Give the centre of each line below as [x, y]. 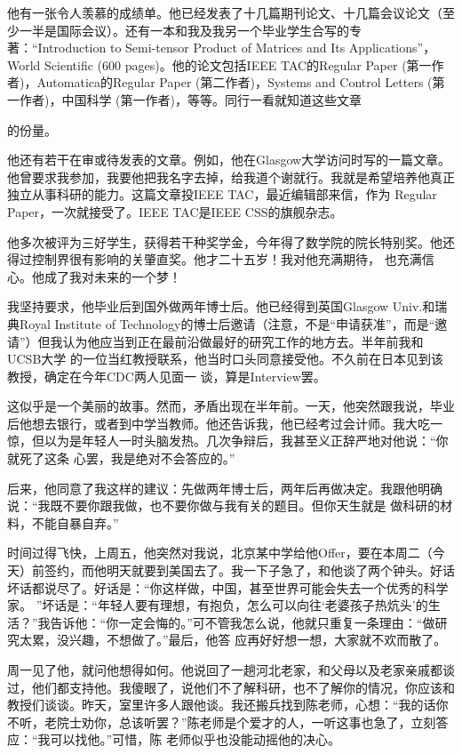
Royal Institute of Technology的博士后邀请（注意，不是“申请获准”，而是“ [227, 323]
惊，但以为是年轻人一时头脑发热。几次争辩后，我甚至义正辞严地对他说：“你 [228, 441]
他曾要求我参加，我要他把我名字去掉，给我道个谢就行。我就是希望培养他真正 [231, 176]
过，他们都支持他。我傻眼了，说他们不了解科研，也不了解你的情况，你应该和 [231, 687]
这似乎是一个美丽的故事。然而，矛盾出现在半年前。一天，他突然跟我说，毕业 [231, 406]
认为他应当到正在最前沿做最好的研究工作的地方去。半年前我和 [243, 341]
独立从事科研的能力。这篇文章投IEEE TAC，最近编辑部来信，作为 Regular [222, 194]
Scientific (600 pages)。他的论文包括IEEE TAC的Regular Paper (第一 [238, 64]
